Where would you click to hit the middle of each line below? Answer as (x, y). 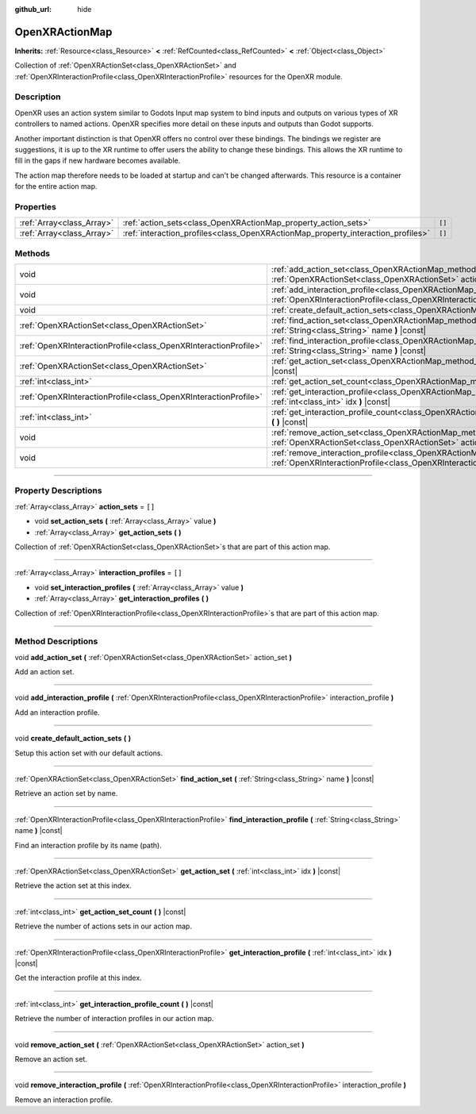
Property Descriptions (58, 490)
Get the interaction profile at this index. (78, 978)
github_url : (33, 9)
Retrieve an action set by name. (66, 793)
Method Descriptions (56, 641)
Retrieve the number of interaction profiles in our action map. (114, 1019)
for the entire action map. (56, 186)
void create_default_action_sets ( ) (73, 739)
